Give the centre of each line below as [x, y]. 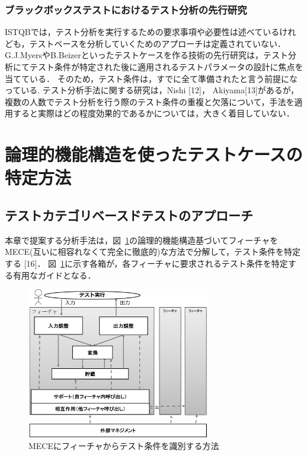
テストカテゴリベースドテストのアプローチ [129, 215]
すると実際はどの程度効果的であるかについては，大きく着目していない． [153, 113]
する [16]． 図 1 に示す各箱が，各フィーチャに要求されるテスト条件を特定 [146, 263]
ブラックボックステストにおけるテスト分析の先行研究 [126, 9]
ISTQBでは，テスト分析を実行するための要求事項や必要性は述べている [142, 32]
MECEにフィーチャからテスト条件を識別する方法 [124, 445]
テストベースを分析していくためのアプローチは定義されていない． [157, 43]
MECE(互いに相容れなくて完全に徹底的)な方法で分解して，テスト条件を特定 [153, 252]
